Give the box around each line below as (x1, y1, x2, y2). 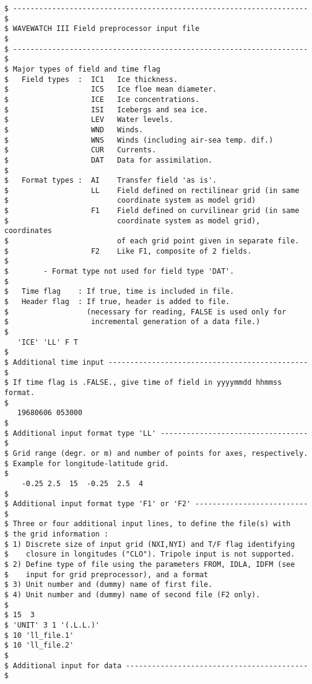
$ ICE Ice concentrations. (4, 95, 200, 104)
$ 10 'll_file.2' (4, 641, 74, 650)
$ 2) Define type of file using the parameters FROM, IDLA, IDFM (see (4, 560, 295, 569)
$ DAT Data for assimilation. (4, 155, 213, 164)
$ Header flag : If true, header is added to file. (4, 297, 230, 306)
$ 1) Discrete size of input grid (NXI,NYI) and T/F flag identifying (4, 540, 295, 549)
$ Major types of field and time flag (4, 64, 161, 73)
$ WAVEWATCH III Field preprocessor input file (4, 24, 200, 33)
